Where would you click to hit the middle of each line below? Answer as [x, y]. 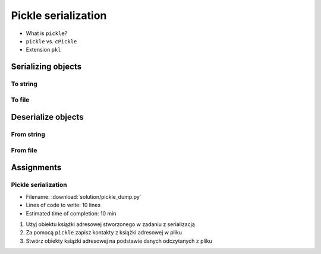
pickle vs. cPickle [51, 41]
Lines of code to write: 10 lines [63, 205]
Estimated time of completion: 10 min [71, 213]
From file [24, 150]
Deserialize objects [47, 117]
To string [24, 84]
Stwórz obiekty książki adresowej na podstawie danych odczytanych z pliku [119, 241]
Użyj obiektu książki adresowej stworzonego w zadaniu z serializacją [111, 224]
